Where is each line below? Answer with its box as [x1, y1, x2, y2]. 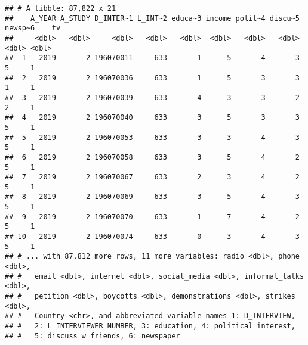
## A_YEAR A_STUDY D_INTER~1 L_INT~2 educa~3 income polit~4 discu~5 [5, 14, 300, 23]
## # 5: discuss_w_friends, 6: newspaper [5, 331, 180, 340]
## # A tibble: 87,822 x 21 [5, 4, 116, 13]
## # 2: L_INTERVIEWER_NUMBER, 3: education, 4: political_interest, [5, 322, 295, 330]
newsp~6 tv [5, 24, 61, 33]
